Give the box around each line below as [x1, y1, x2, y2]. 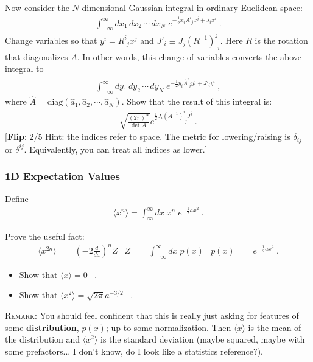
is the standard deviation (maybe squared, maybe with [100, 333, 305, 346]
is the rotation [255, 33, 308, 46]
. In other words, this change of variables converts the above [77, 50, 302, 63]
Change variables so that [5, 33, 97, 46]
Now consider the [5, 1, 69, 13]
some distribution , [5, 321, 79, 333]
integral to [5, 62, 44, 75]
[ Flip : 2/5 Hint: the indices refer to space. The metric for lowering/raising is [5, 130, 290, 143]
